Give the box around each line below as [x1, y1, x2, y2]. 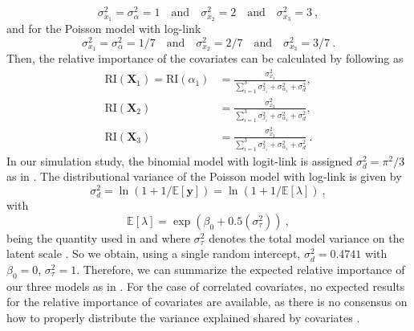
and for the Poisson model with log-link [6, 19, 201, 36]
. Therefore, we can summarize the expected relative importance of [76, 260, 405, 277]
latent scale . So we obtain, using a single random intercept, [6, 245, 301, 262]
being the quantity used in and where [6, 229, 191, 246]
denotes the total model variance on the [209, 229, 404, 246]
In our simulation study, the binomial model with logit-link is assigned [6, 152, 353, 169]
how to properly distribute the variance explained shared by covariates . [6, 309, 360, 325]
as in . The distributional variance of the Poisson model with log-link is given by [6, 168, 402, 185]
